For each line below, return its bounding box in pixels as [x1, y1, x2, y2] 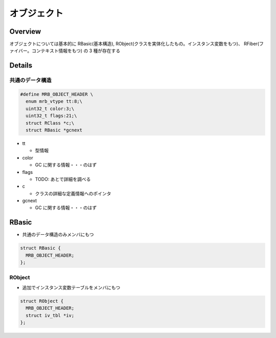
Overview [9, 27, 41, 36]
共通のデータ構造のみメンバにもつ [22, 232, 94, 238]
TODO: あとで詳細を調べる [35, 176, 91, 182]
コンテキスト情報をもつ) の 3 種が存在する [31, 48, 121, 54]
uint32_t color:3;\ [26, 105, 75, 111]
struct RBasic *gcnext [26, 127, 83, 133]
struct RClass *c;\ [26, 120, 75, 126]
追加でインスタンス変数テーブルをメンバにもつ [22, 284, 121, 290]
